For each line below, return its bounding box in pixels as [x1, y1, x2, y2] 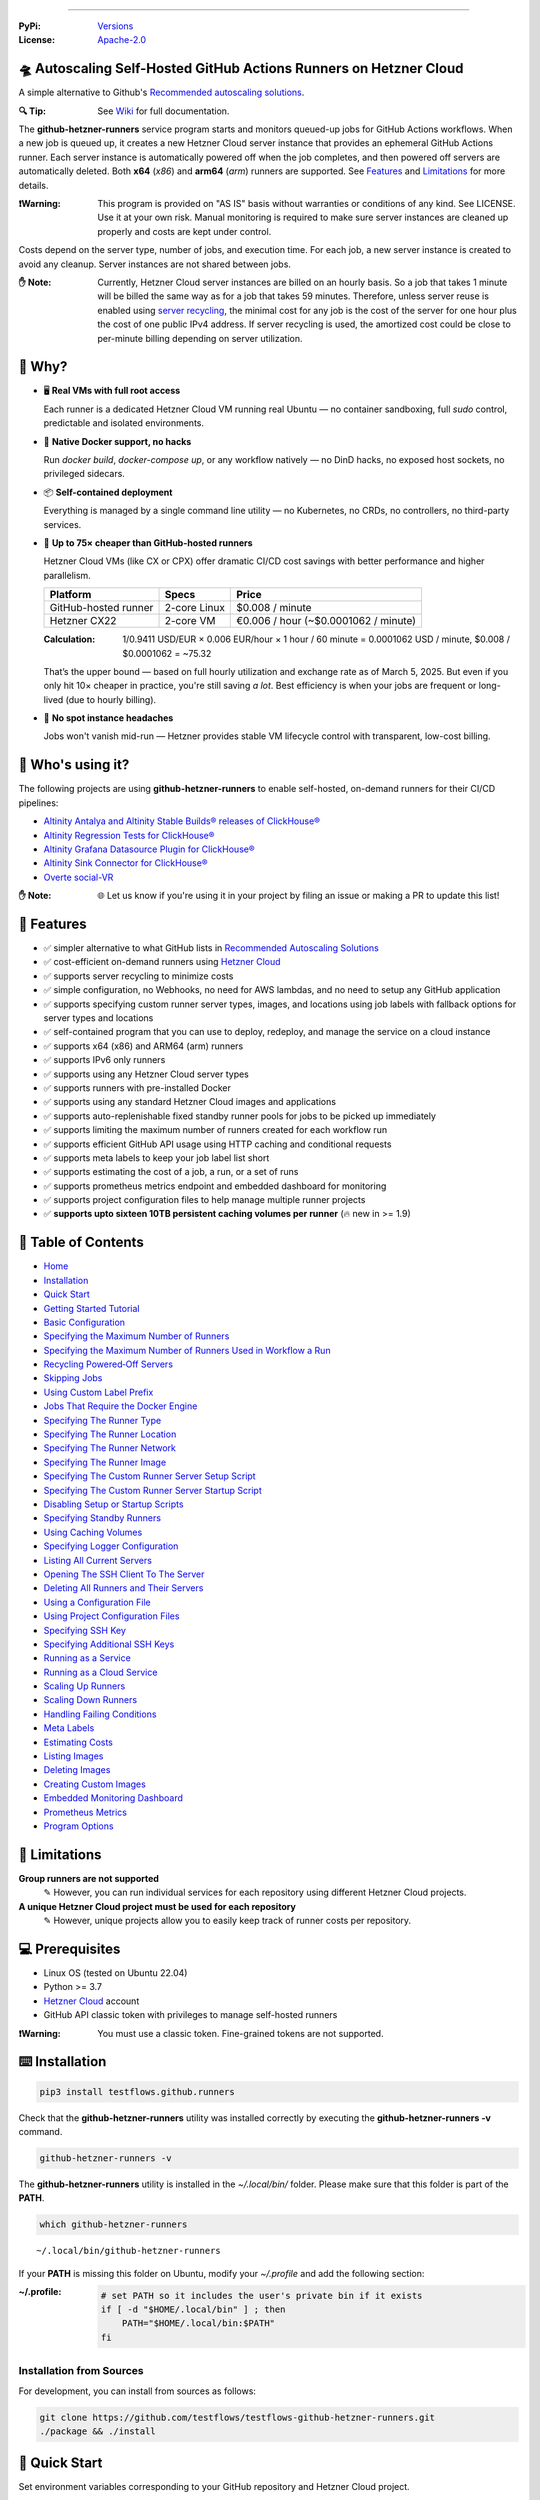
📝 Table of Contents [18, 1234, 144, 1251]
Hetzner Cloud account [43, 1995, 140, 2007]
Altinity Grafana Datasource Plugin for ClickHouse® [43, 843, 255, 855]
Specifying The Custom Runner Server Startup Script [43, 1484, 262, 1496]
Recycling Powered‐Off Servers [43, 1358, 174, 1370]
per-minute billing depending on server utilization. [97, 332, 303, 344]
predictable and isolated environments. [43, 417, 205, 429]
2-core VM [164, 614, 216, 628]
